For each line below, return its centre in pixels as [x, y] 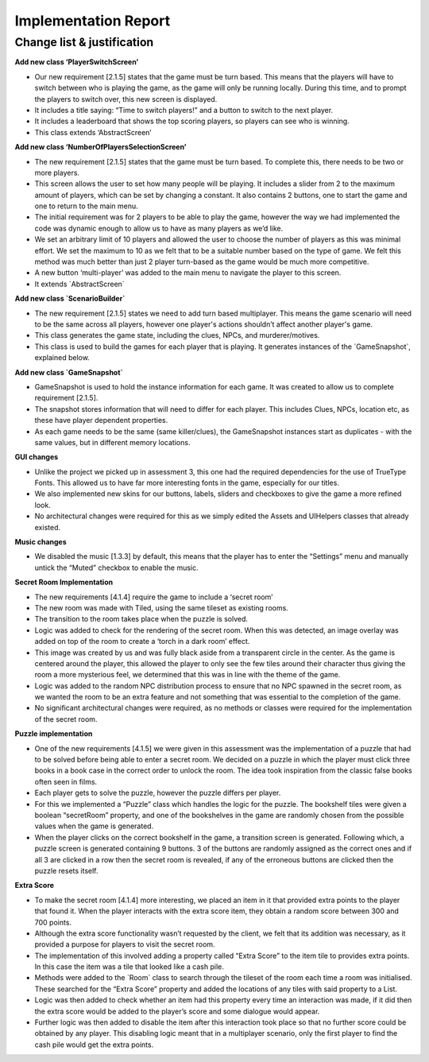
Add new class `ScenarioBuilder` [70, 299]
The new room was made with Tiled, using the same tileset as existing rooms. [162, 607]
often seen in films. [66, 781]
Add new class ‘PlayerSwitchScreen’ [77, 62]
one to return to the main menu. [86, 206]
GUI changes [37, 457]
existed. [48, 527]
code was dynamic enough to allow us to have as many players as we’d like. [159, 228]
